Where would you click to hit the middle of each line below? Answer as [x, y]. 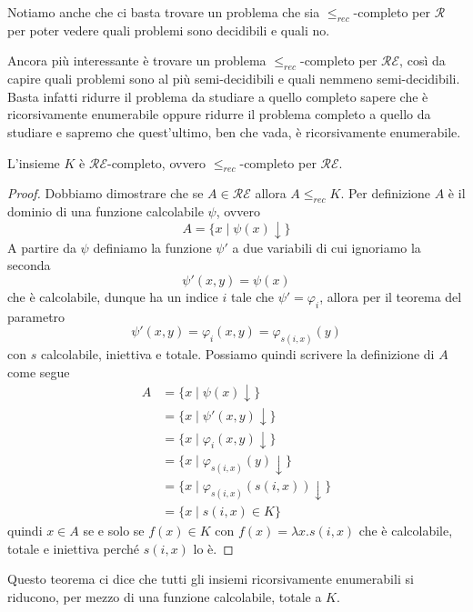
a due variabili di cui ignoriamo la [327, 247]
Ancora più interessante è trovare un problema [137, 60]
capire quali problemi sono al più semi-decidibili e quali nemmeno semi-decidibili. [234, 79]
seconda [29, 265]
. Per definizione [386, 193]
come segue [39, 371]
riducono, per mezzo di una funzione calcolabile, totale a [165, 597]
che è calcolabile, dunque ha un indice [113, 296]
